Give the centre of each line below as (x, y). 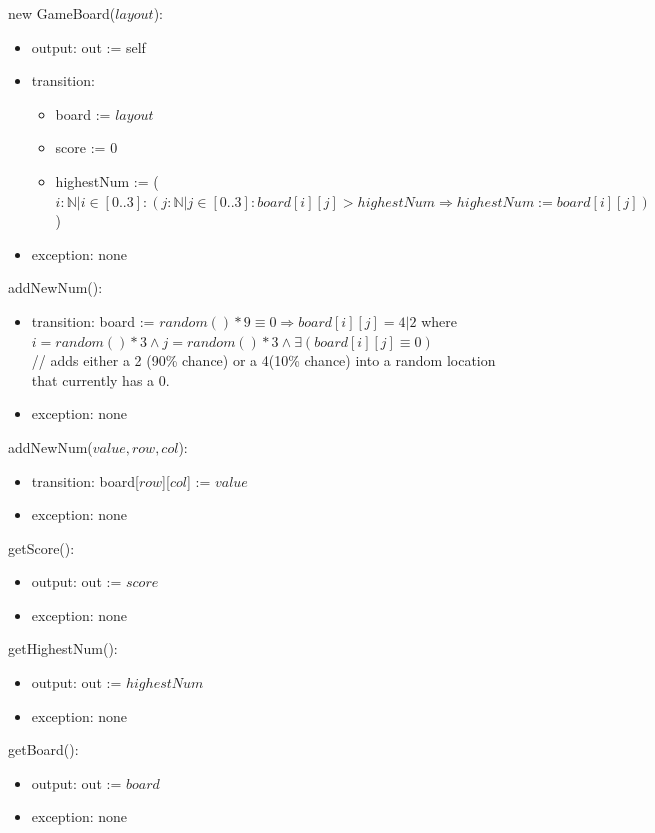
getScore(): (41, 547)
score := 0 (86, 147)
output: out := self (88, 46)
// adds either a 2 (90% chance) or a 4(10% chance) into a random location (263, 360)
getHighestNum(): (63, 648)
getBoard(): (43, 749)
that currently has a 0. (100, 379)
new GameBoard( (62, 13)
